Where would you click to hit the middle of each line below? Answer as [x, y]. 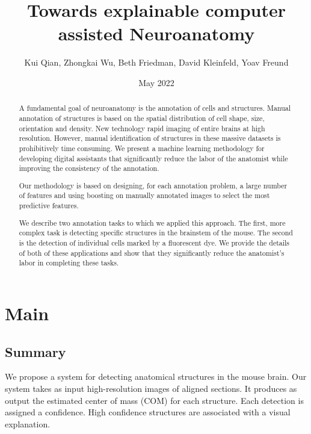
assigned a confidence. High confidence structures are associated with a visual [148, 412]
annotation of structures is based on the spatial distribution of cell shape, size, [142, 118]
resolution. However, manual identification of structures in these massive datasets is [150, 138]
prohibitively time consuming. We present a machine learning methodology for [142, 148]
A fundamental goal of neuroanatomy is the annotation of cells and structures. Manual [155, 108]
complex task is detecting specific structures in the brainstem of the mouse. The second [156, 233]
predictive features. [49, 206]
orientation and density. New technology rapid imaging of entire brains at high [142, 128]
